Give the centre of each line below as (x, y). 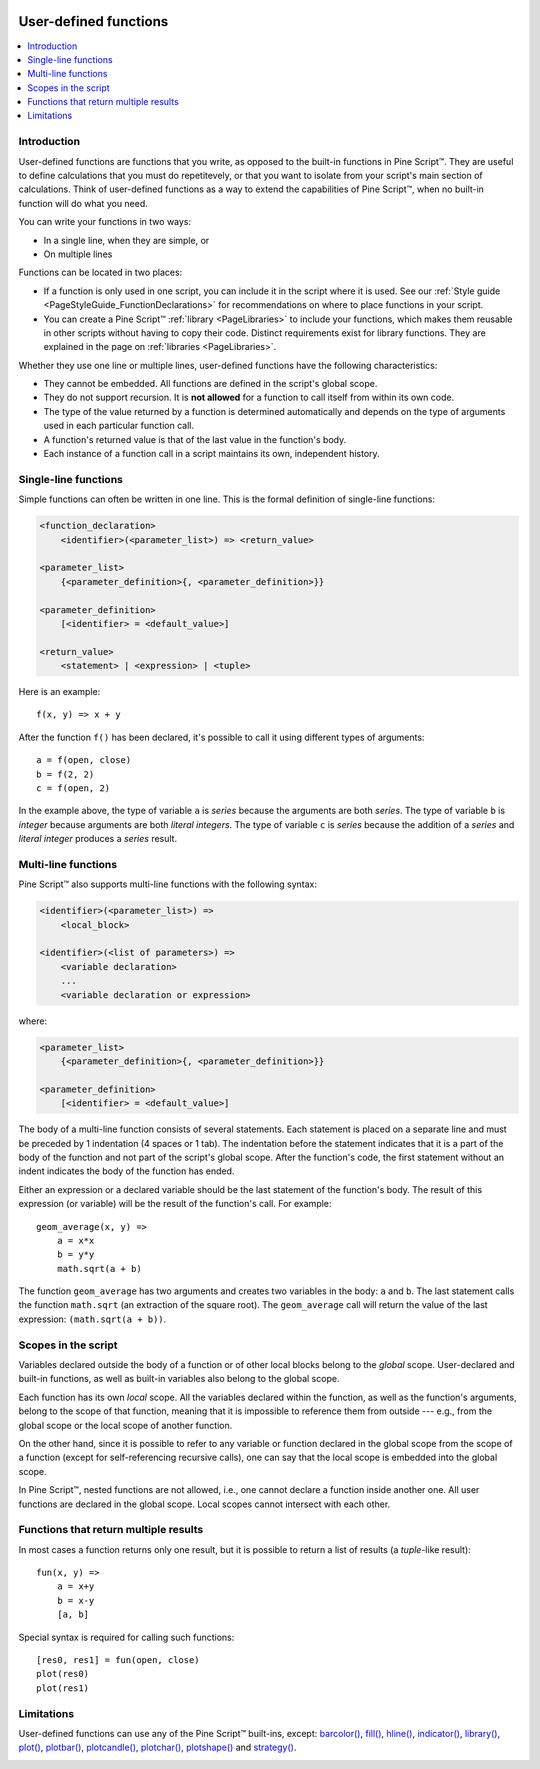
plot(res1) (63, 1688)
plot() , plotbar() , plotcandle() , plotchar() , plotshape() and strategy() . (157, 1747)
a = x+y (75, 1586)
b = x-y (75, 1600)
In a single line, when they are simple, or (126, 240)
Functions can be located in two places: (100, 272)
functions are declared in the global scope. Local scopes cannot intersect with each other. (204, 1504)
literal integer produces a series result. (98, 839)
